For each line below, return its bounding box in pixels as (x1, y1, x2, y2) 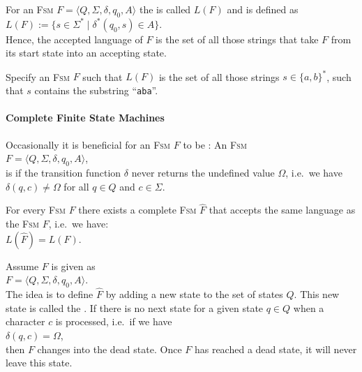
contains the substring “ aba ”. (34, 83, 158, 98)
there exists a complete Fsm (78, 202, 197, 217)
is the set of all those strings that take (156, 31, 319, 46)
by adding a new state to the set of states (105, 287, 283, 302)
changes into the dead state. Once (37, 341, 182, 356)
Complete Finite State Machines (6, 110, 165, 125)
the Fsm (6, 216, 39, 230)
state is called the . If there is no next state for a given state (6, 300, 264, 315)
